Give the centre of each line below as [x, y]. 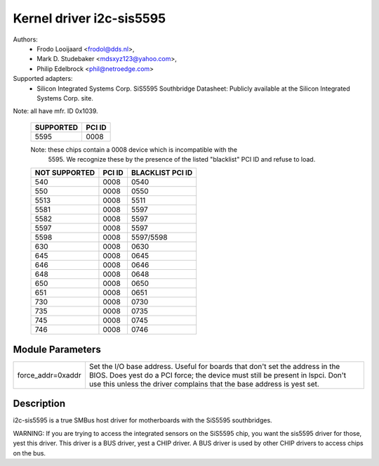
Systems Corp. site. [65, 98]
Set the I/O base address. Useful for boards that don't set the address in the [214, 366]
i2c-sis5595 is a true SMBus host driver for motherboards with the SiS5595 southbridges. [143, 420]
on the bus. [29, 453]
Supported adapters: [43, 79]
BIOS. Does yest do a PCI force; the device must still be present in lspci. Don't [218, 375]
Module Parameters [57, 349]
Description [39, 404]
